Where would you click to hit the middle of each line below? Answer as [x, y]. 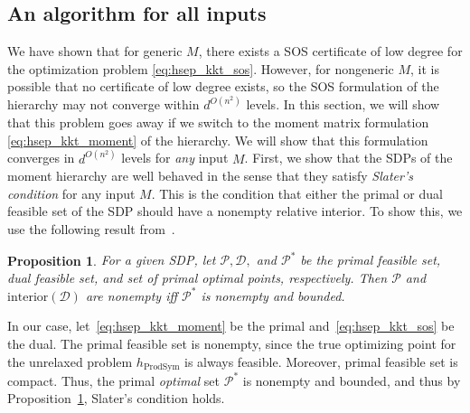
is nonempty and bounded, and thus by [352, 380]
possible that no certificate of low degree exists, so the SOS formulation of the [223, 86]
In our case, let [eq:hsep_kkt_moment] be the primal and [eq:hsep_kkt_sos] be [231, 326]
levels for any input [175, 158]
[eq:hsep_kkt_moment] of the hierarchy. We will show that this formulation [218, 140]
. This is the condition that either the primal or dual [297, 193]
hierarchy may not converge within [103, 104]
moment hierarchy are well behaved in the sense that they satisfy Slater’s [210, 176]
